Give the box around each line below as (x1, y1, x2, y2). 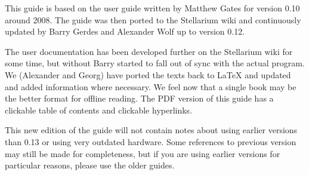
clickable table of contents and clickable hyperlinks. (5, 103, 193, 116)
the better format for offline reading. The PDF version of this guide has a (5, 92, 274, 105)
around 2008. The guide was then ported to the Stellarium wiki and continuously (5, 13, 301, 26)
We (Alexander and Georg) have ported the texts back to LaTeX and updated (5, 68, 291, 81)
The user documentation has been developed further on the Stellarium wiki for (5, 45, 293, 57)
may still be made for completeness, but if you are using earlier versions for (5, 147, 280, 159)
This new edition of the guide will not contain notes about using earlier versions (5, 124, 298, 136)
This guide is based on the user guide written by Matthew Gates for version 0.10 (5, 2, 300, 14)
